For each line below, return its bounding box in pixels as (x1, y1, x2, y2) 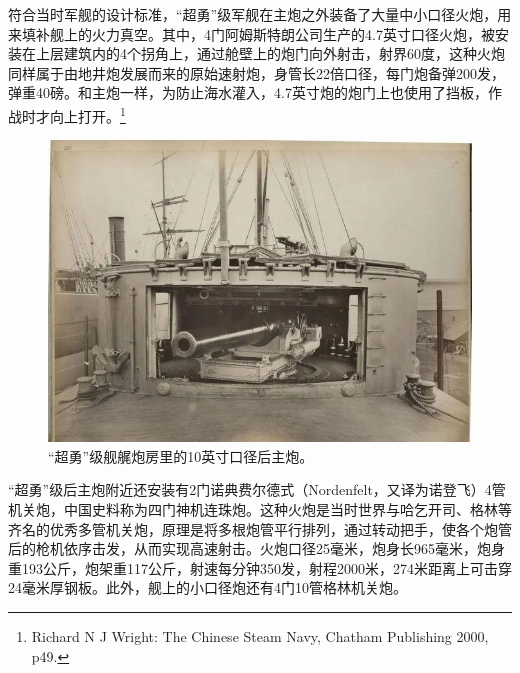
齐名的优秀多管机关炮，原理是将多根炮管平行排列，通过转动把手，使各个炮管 (8, 518, 512, 539)
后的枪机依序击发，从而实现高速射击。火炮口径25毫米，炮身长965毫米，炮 (8, 538, 491, 559)
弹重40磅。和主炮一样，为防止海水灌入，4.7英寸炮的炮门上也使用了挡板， (8, 82, 488, 103)
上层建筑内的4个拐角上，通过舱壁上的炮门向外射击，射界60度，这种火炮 (35, 43, 505, 64)
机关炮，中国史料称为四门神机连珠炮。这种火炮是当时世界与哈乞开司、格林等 (8, 498, 512, 519)
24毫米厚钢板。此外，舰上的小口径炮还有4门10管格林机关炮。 (8, 577, 407, 598)
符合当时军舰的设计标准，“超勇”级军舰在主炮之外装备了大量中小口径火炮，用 (8, 4, 512, 24)
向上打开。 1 (49, 102, 126, 126)
